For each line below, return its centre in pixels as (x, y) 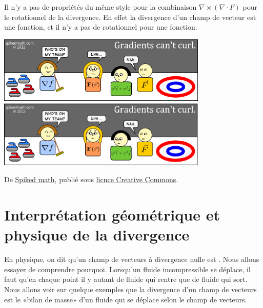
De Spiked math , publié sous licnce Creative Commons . (91, 179)
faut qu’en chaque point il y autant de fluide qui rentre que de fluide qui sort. (126, 279)
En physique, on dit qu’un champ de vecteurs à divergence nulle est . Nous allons (132, 259)
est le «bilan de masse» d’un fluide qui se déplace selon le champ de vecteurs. (126, 299)
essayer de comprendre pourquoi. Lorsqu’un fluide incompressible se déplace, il (127, 269)
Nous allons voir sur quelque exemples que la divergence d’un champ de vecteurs (130, 289)
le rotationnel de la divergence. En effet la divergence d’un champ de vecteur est (130, 17)
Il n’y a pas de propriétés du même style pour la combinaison (100, 7)
